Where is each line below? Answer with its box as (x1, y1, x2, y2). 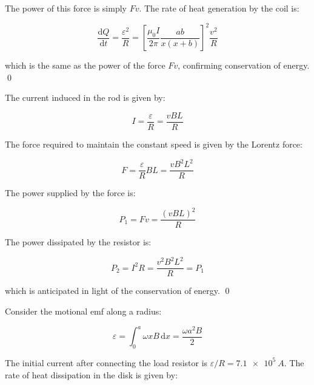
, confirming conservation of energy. (178, 59, 310, 72)
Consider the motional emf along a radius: (5, 305, 162, 317)
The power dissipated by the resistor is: (5, 236, 152, 248)
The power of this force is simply (5, 2, 127, 14)
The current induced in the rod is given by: (5, 91, 165, 104)
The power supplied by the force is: (5, 186, 136, 199)
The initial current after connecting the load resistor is (5, 356, 208, 369)
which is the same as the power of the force (5, 59, 165, 72)
